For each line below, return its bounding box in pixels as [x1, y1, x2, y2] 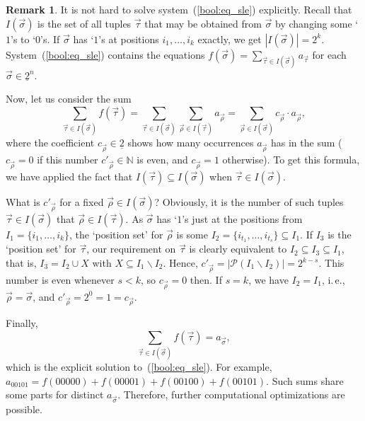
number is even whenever [6, 272, 115, 287]
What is [6, 194, 40, 209]
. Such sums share [266, 373, 344, 388]
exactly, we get [197, 31, 262, 46]
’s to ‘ [11, 31, 36, 46]
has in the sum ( [270, 135, 342, 150]
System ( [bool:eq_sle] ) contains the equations [6, 47, 205, 62]
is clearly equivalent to [189, 241, 287, 256]
